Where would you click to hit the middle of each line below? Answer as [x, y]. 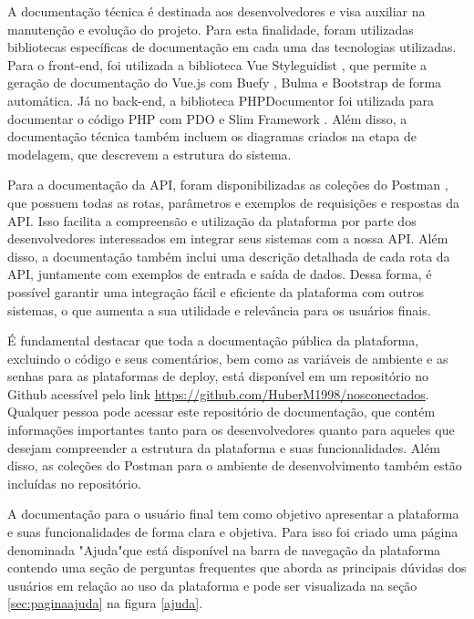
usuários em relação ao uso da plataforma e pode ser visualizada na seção [212, 585]
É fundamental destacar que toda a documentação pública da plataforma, [213, 340]
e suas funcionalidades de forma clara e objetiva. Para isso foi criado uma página [233, 532]
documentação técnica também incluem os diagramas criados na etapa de [212, 136]
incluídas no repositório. [74, 483]
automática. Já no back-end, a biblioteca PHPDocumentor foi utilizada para [221, 100]
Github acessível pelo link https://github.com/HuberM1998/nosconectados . [218, 393]
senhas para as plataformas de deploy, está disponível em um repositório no [218, 376]
